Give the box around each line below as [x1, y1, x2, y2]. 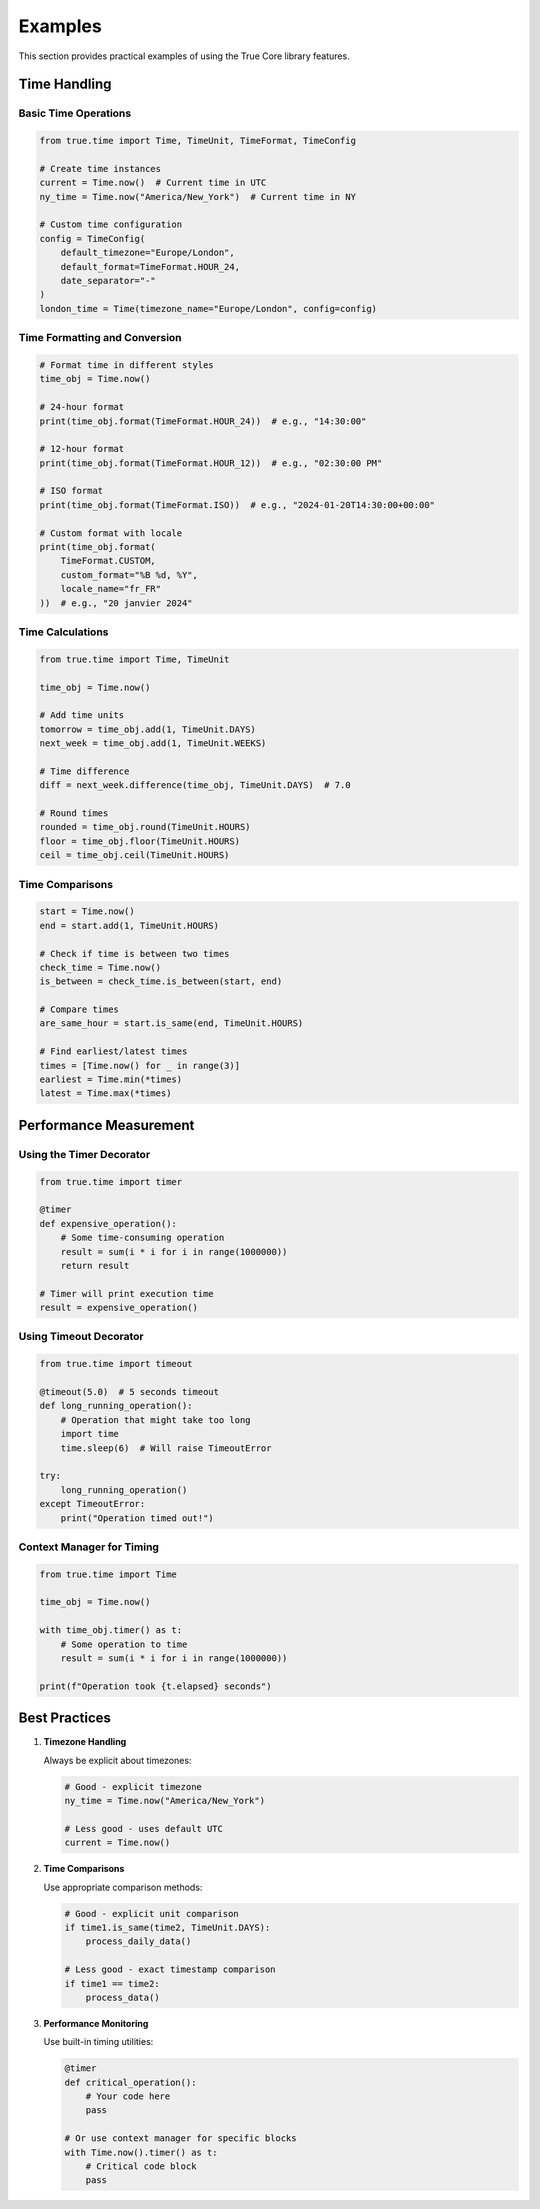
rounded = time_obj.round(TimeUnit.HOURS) [39, 821, 251, 833]
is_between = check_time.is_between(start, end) [39, 976, 283, 987]
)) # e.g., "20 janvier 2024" [39, 597, 194, 609]
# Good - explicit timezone [64, 1781, 202, 1792]
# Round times [39, 808, 109, 819]
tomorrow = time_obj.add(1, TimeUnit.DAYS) [39, 723, 257, 735]
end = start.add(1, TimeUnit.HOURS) [39, 920, 220, 931]
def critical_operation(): [64, 2076, 197, 2088]
